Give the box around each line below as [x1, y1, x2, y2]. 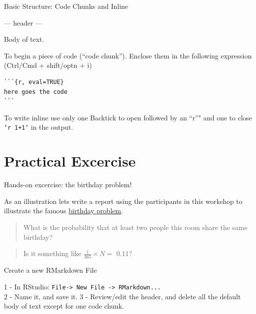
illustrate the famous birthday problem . [4, 205, 123, 216]
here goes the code [4, 88, 67, 95]
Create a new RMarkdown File [4, 265, 97, 275]
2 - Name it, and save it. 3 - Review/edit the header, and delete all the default [4, 291, 241, 301]
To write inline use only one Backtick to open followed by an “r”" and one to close [4, 112, 252, 122]
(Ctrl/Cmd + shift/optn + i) [4, 60, 92, 70]
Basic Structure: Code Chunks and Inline [4, 1, 128, 11]
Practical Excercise [4, 151, 136, 171]
